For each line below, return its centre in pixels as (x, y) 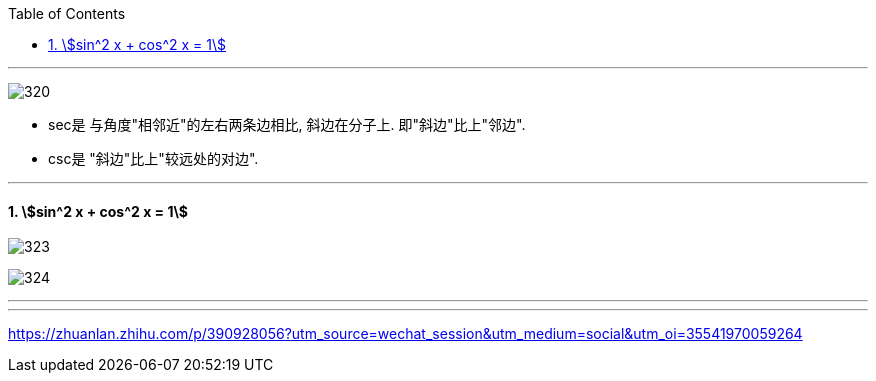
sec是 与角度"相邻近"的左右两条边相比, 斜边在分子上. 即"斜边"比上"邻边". (287, 124)
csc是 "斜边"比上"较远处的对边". (153, 158)
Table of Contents (67, 13)
